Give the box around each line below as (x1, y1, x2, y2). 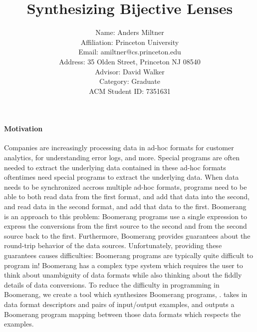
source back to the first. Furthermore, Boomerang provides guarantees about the (4, 230, 251, 241)
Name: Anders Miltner (95, 27, 164, 37)
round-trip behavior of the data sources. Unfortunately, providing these (4, 240, 222, 251)
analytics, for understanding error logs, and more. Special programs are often (4, 152, 240, 163)
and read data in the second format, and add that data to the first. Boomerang (4, 201, 247, 212)
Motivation (4, 123, 43, 134)
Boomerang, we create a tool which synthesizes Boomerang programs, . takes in (4, 289, 248, 300)
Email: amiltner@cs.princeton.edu (78, 46, 181, 57)
